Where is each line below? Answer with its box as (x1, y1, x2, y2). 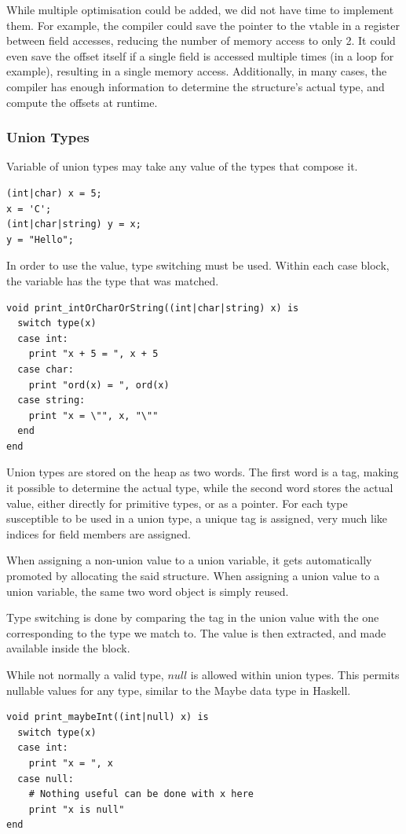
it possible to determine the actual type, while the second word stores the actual (6, 479, 393, 496)
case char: (17, 363, 74, 375)
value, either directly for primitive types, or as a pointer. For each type (6, 494, 348, 511)
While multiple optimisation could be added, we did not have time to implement (6, 2, 394, 17)
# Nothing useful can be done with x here (28, 788, 254, 800)
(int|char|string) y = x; (6, 219, 141, 230)
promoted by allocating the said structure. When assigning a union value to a (6, 568, 380, 584)
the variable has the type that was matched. (6, 272, 219, 288)
